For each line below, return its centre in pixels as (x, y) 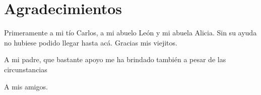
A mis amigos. (26, 86)
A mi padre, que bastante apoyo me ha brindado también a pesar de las (115, 59)
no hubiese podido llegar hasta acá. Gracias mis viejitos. (91, 42)
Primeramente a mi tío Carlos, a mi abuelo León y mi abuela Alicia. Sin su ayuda (130, 33)
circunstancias (26, 69)
